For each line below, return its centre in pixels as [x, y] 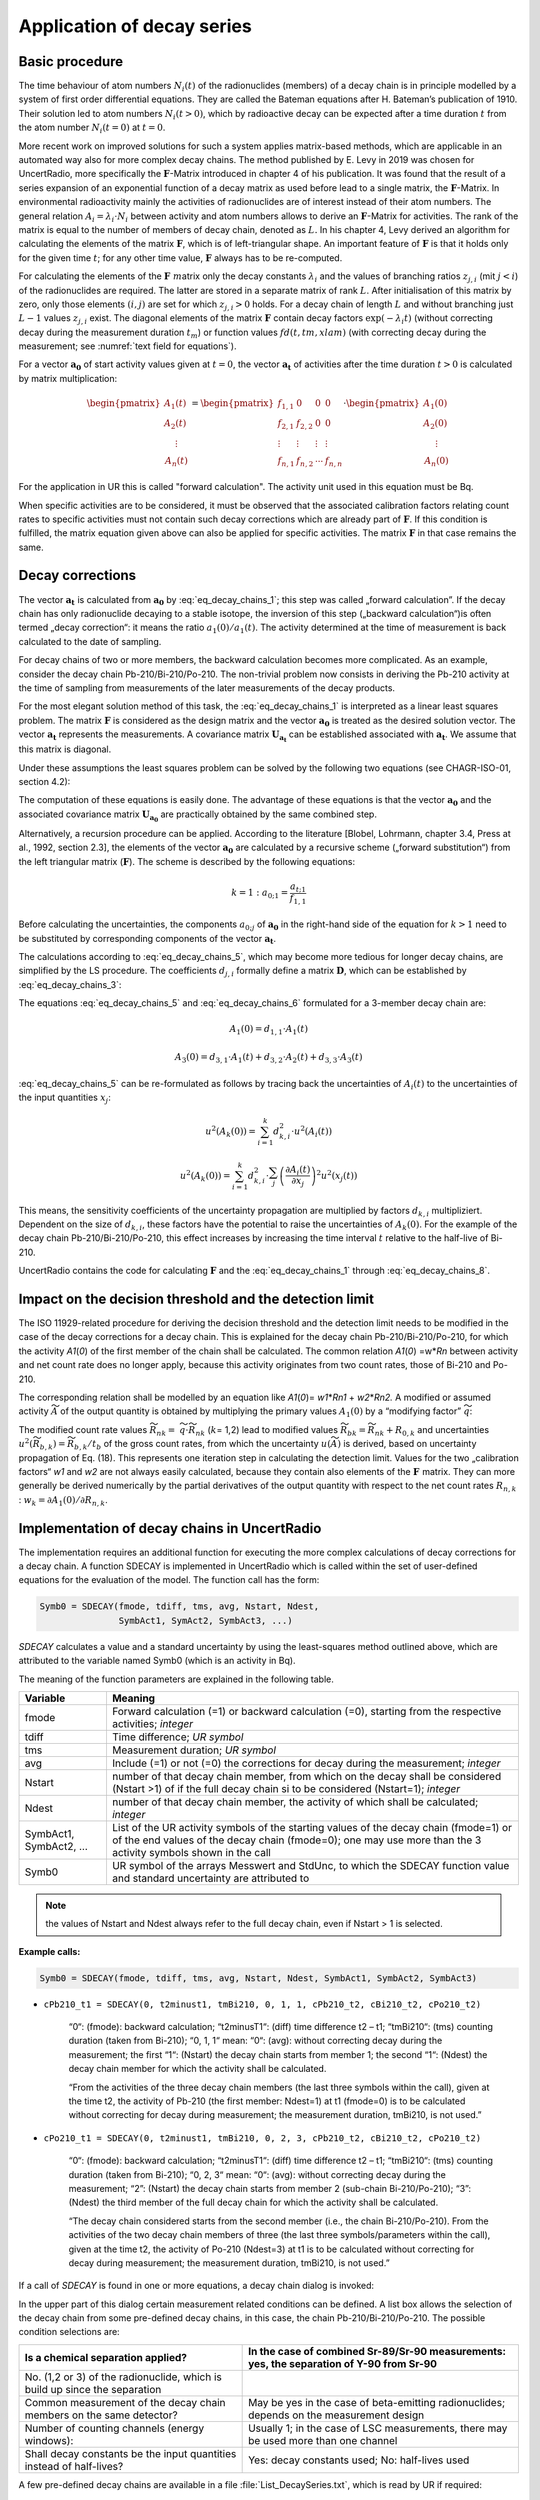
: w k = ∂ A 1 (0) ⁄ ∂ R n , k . [63, 1500]
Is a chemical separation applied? [105, 2357]
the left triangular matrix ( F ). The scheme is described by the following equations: [187, 861]
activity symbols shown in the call [191, 1852]
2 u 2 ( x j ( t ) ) [337, 1176]
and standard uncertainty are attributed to [210, 1878]
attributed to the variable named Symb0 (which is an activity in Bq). [157, 1661]
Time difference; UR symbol [177, 1737]
